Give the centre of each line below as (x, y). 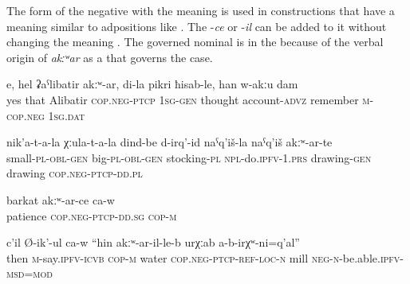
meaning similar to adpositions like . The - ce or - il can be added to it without (197, 26)
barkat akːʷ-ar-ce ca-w (61, 199)
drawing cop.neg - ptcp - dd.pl (75, 173)
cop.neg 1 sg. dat (46, 115)
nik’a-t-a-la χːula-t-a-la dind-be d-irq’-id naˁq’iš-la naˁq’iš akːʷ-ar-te (170, 142)
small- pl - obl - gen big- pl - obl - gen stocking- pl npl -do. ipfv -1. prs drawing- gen (189, 157)
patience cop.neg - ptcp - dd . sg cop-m (92, 215)
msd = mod (30, 273)
